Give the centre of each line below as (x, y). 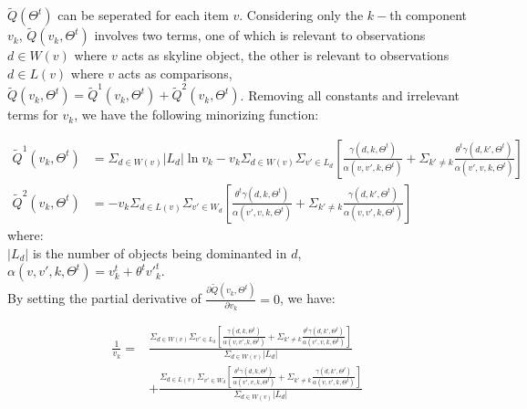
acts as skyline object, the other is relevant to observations (285, 55)
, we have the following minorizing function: (196, 115)
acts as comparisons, (175, 73)
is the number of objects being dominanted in (160, 252)
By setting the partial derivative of (104, 298)
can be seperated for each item (143, 15)
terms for (33, 115)
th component (429, 15)
